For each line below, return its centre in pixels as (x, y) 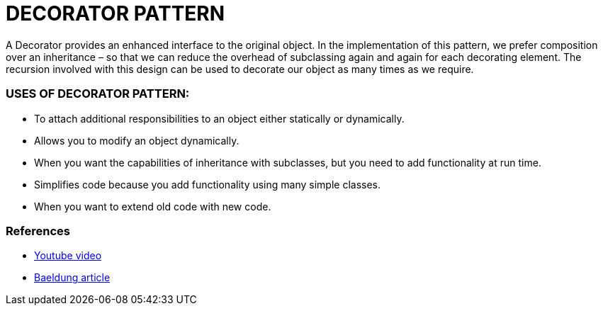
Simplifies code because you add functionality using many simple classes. (208, 184)
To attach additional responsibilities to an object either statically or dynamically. (219, 118)
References (38, 231)
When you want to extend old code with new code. (153, 206)
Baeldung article (72, 278)
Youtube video (68, 256)
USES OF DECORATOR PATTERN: (98, 94)
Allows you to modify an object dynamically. (137, 140)
